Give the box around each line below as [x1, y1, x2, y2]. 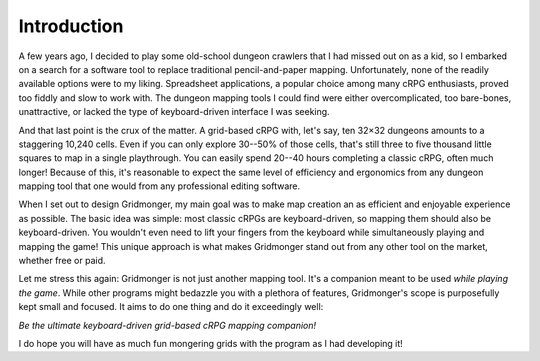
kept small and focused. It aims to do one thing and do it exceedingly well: [18, 301, 324, 313]
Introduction [18, 15, 124, 37]
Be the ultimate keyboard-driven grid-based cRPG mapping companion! [18, 319, 317, 331]
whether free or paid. [18, 255, 106, 267]
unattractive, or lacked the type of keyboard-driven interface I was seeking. [18, 106, 330, 118]
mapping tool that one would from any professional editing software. [18, 180, 301, 192]
